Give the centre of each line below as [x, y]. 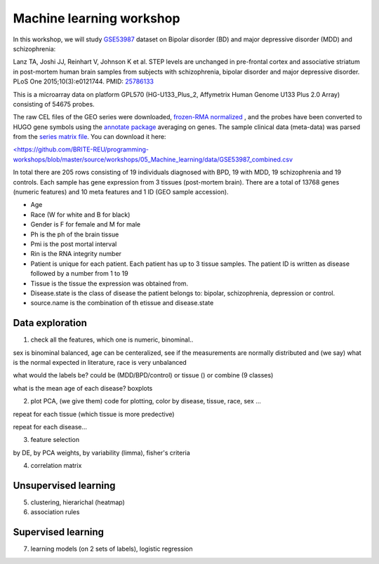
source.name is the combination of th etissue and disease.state [122, 303]
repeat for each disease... [50, 427]
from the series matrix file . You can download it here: [89, 137]
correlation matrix [56, 466]
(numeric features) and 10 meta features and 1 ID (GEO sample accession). [121, 192]
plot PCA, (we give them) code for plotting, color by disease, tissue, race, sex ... [146, 401]
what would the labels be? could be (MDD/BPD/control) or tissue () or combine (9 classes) [143, 375]
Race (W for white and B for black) [80, 215]
